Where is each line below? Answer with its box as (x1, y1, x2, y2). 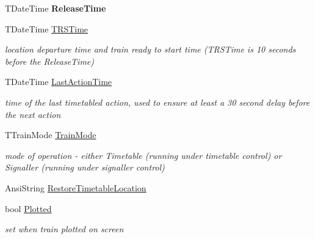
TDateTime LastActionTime (5, 75, 112, 88)
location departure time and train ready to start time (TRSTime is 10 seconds (5, 43, 296, 56)
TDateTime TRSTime (5, 22, 89, 35)
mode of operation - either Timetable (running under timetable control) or (5, 149, 282, 161)
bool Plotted (5, 202, 52, 215)
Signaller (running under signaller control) (5, 161, 165, 174)
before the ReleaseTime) (5, 54, 95, 67)
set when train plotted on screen (5, 222, 124, 235)
